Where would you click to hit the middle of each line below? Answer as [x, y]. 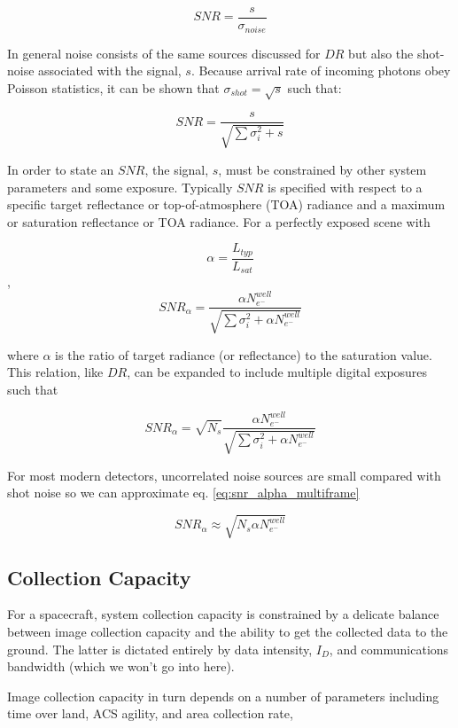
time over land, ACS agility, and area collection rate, [150, 713]
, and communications [389, 649]
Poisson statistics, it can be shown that [113, 87]
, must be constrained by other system [322, 169]
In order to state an [61, 169]
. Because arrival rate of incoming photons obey [321, 70]
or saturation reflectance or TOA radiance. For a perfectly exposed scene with [219, 221]
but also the [381, 53]
